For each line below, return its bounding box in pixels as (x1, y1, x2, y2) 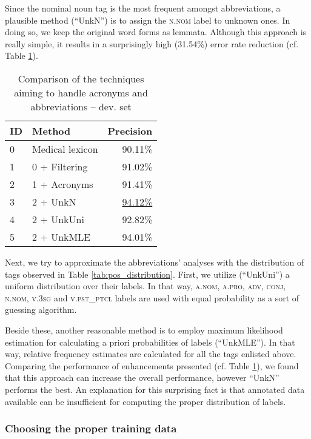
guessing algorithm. (5, 303, 77, 316)
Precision (107, 123, 153, 138)
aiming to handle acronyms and (14, 85, 148, 99)
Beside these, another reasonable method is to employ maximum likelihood (5, 323, 283, 336)
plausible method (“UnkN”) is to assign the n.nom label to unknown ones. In (5, 13, 290, 26)
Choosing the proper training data (5, 421, 177, 436)
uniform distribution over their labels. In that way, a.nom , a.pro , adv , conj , (5, 280, 286, 292)
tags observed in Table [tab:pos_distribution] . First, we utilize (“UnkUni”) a (5, 267, 290, 280)
